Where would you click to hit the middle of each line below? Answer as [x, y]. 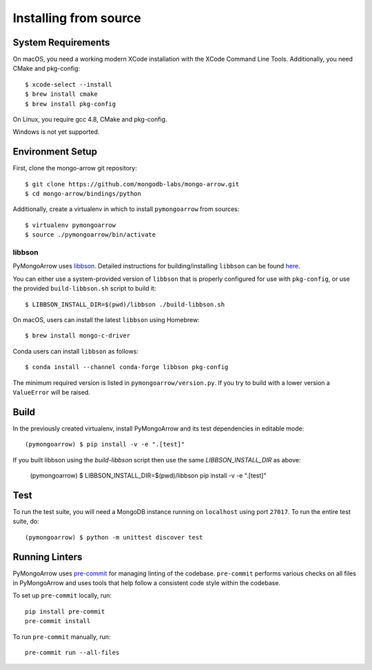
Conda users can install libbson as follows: [76, 351]
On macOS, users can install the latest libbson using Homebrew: [106, 319]
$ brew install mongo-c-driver [78, 336]
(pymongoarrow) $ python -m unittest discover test [114, 537]
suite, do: [26, 522]
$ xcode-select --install [69, 84]
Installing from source [77, 18]
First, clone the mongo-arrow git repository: [75, 168]
